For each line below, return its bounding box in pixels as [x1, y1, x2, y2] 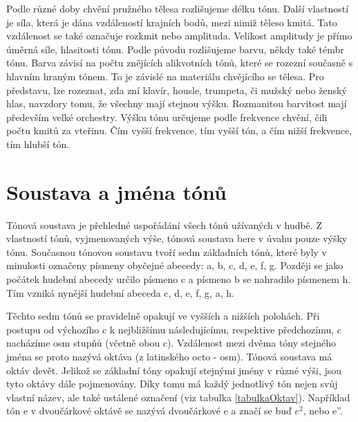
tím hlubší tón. [6, 136, 70, 151]
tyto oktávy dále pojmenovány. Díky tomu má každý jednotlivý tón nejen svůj [6, 376, 338, 391]
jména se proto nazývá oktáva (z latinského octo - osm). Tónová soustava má [6, 349, 332, 363]
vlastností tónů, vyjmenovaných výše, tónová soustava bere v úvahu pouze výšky [6, 231, 348, 246]
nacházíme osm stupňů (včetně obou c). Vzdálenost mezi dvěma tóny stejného [6, 336, 337, 350]
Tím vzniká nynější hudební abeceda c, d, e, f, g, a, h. [6, 285, 234, 300]
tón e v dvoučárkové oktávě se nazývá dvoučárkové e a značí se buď [6, 403, 292, 418]
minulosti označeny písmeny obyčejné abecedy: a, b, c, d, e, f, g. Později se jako [6, 258, 343, 273]
